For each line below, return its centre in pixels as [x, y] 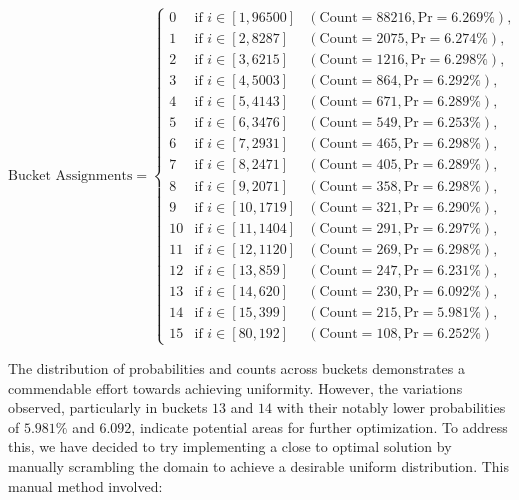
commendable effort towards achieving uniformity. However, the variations [235, 387]
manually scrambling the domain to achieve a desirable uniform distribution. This [259, 465]
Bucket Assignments [70, 176]
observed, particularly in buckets [108, 407]
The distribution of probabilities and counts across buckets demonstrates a [236, 367]
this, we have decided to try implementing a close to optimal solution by [230, 446]
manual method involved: [85, 485]
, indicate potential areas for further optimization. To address [319, 426]
